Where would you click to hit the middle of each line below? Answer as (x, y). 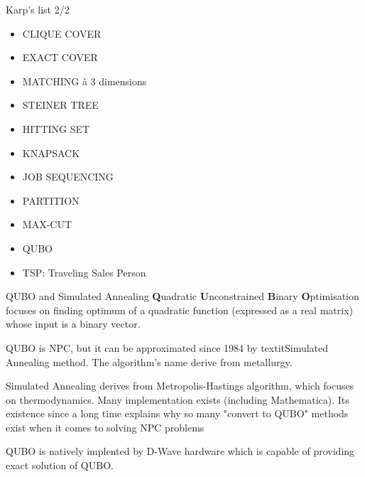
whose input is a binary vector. (73, 324)
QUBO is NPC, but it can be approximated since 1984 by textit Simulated (167, 347)
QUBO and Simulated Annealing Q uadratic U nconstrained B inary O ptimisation (182, 296)
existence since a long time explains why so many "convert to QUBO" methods (177, 413)
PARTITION (51, 200)
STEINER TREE (60, 105)
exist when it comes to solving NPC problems (105, 427)
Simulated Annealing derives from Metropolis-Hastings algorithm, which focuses (180, 386)
